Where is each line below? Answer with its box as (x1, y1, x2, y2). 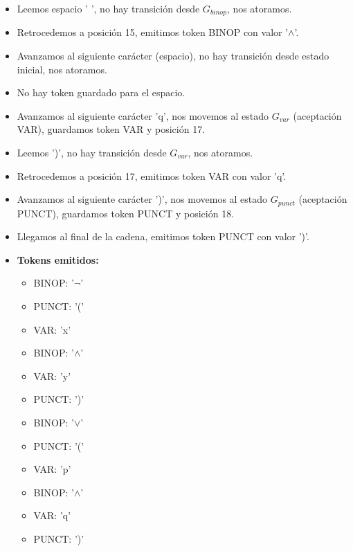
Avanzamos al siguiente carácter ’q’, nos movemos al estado (17, 108, 269, 123)
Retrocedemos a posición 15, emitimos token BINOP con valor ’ (17, 25, 289, 39)
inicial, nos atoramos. (17, 62, 107, 76)
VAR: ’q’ (33, 508, 71, 523)
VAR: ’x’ (33, 322, 71, 336)
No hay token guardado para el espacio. (17, 85, 185, 100)
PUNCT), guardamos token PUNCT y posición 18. (17, 206, 235, 220)
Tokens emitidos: (17, 252, 99, 267)
